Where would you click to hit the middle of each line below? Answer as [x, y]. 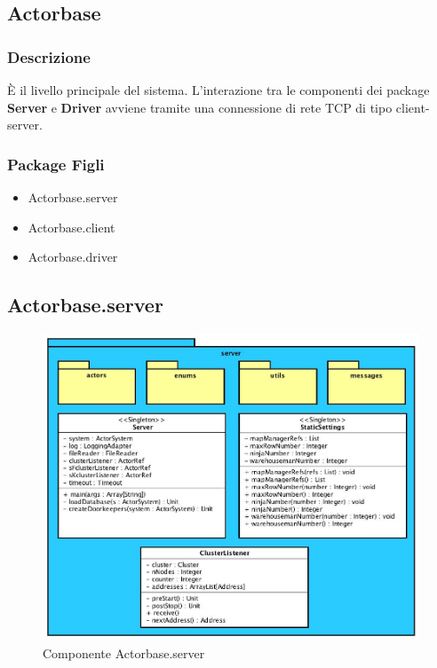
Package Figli [56, 164]
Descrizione [49, 56]
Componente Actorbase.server [124, 652]
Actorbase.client [72, 227]
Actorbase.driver [73, 257]
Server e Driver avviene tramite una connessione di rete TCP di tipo [200, 107]
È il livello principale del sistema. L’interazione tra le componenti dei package [218, 90]
